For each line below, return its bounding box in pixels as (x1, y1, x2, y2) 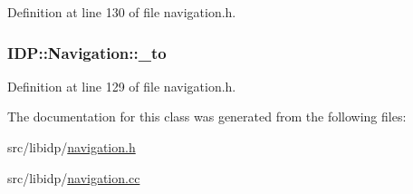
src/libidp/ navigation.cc (7, 168, 140, 187)
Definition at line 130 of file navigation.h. (7, 3, 236, 21)
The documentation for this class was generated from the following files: (7, 107, 407, 126)
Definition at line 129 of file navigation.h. (7, 76, 236, 95)
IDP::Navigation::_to (7, 41, 167, 63)
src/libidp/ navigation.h (7, 138, 136, 156)
